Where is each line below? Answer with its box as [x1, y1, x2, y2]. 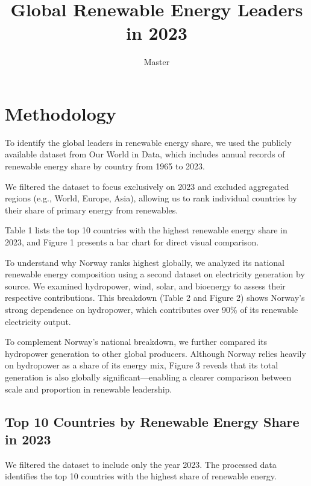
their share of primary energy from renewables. [5, 203, 178, 216]
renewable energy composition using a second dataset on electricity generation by [5, 268, 305, 280]
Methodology [5, 101, 116, 125]
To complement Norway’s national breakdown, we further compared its [5, 335, 268, 348]
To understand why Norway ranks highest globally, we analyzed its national [5, 256, 285, 268]
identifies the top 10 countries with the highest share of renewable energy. [5, 470, 277, 482]
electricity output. [5, 315, 71, 327]
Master [143, 55, 170, 68]
